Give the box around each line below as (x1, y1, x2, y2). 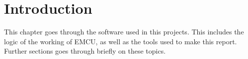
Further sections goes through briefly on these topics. (4, 46, 166, 56)
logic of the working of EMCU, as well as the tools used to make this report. (4, 36, 237, 46)
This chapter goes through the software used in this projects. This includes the (4, 27, 244, 37)
